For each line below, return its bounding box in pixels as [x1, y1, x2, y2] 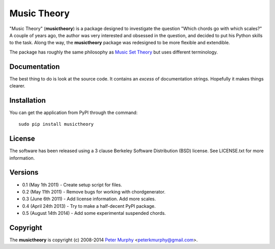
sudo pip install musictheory [18, 121, 94, 127]
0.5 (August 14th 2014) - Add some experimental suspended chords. [22, 210, 166, 216]
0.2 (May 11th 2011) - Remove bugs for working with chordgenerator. [22, 188, 166, 195]
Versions [9, 168, 39, 177]
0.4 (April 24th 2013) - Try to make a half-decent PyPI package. [22, 203, 156, 209]
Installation [9, 96, 46, 104]
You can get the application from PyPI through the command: [9, 109, 138, 116]
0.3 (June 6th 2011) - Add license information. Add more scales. [22, 196, 156, 202]
